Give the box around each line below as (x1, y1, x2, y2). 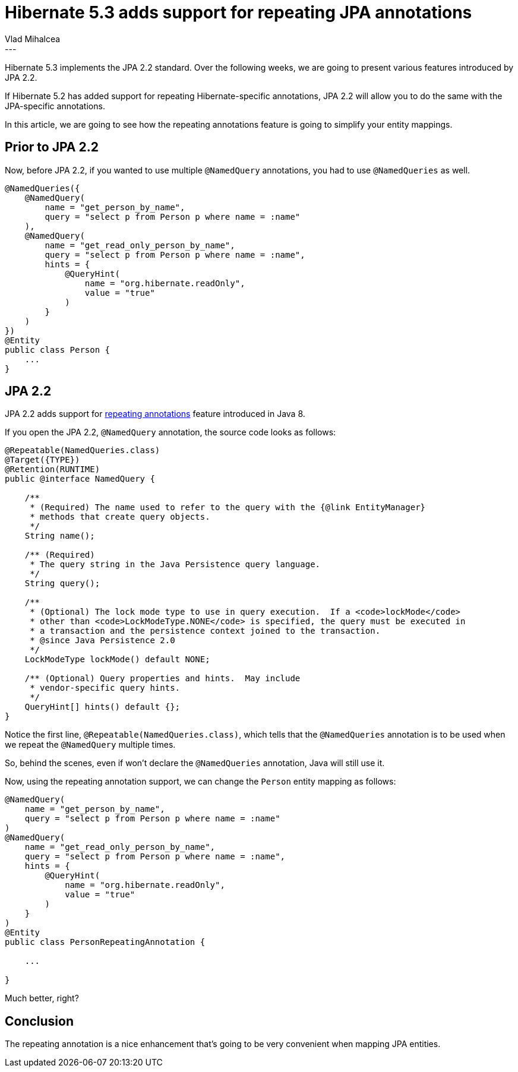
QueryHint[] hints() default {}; (24, 702, 181, 712)
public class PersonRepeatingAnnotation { (5, 937, 206, 947)
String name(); (24, 531, 95, 541)
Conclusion (5, 1013, 74, 1029)
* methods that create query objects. (30, 512, 210, 522)
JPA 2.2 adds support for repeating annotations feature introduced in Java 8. (5, 409, 305, 419)
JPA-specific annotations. (5, 100, 105, 111)
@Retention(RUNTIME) (5, 464, 100, 475)
